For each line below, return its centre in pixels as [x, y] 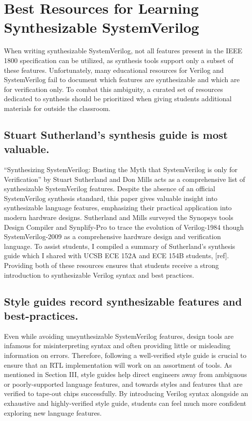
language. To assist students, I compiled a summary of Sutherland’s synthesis [120, 246]
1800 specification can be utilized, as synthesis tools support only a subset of [119, 60]
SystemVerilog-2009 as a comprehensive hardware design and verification [113, 236]
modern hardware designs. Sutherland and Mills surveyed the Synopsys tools [119, 217]
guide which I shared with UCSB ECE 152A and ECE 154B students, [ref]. [116, 255]
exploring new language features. [53, 412]
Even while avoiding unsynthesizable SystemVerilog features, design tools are [119, 336]
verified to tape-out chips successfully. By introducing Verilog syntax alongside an [126, 393]
